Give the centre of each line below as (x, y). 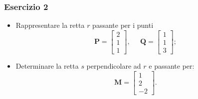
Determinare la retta (47, 65)
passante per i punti (123, 25)
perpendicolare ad (114, 65)
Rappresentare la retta (50, 25)
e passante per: (172, 65)
